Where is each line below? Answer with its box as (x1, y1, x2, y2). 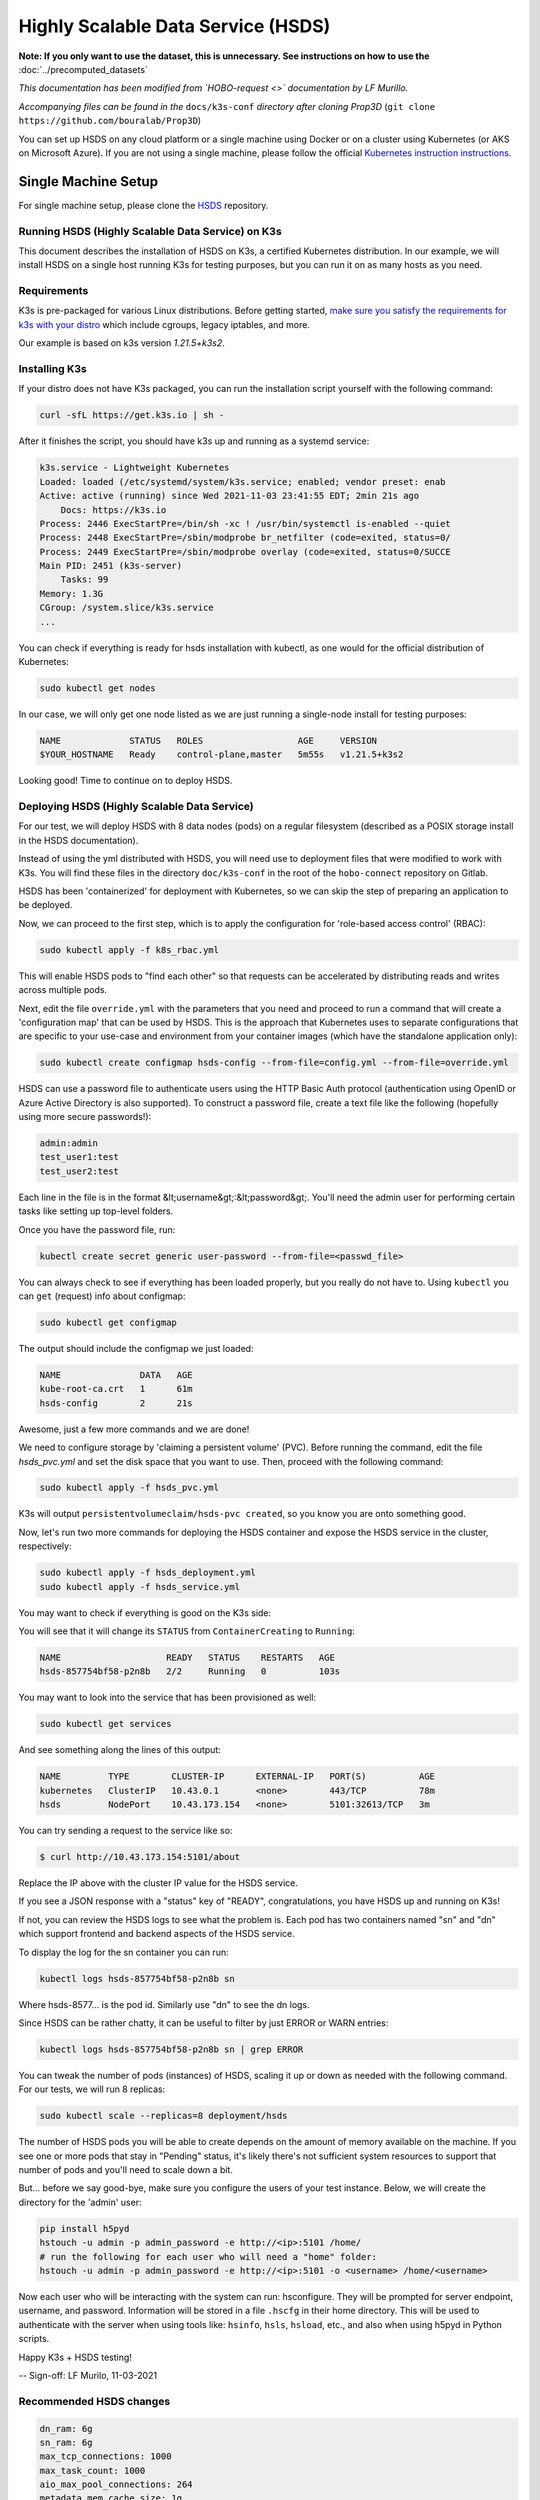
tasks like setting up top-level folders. (18, 1205, 174, 1217)
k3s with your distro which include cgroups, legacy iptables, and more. (18, 318, 310, 330)
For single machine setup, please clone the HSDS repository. (18, 199, 269, 211)
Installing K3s (18, 362, 87, 376)
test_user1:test (39, 1151, 120, 1163)
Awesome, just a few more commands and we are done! (18, 1423, 250, 1435)
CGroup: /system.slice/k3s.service (39, 602, 214, 614)
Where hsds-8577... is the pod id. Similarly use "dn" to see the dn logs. (18, 1998, 310, 2010)
